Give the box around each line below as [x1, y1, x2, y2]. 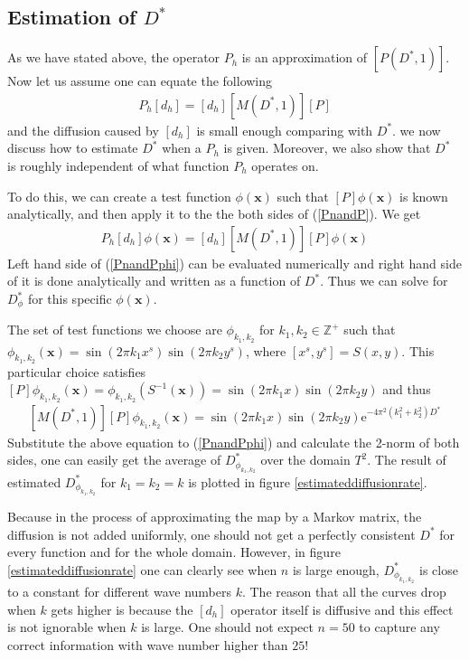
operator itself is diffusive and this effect [230, 599, 454, 618]
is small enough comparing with [196, 120, 373, 139]
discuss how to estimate [7, 138, 138, 157]
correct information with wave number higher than [7, 636, 288, 655]
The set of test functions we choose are [7, 320, 222, 339]
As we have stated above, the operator [7, 48, 220, 67]
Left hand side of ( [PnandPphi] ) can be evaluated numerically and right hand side [7, 253, 462, 272]
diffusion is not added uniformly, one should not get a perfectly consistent [7, 524, 416, 543]
